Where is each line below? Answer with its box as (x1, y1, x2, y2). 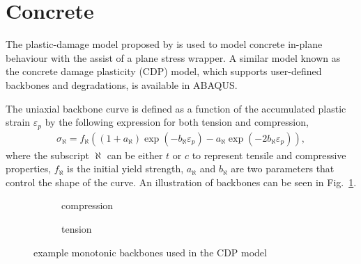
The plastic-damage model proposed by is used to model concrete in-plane (6, 37, 323, 51)
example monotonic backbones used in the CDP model (33, 245, 267, 259)
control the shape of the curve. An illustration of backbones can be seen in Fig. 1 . (6, 174, 357, 189)
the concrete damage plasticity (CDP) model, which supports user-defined (6, 64, 322, 79)
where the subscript (6, 147, 90, 162)
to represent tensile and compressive (192, 147, 346, 162)
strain (6, 115, 31, 129)
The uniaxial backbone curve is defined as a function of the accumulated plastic (6, 101, 346, 115)
